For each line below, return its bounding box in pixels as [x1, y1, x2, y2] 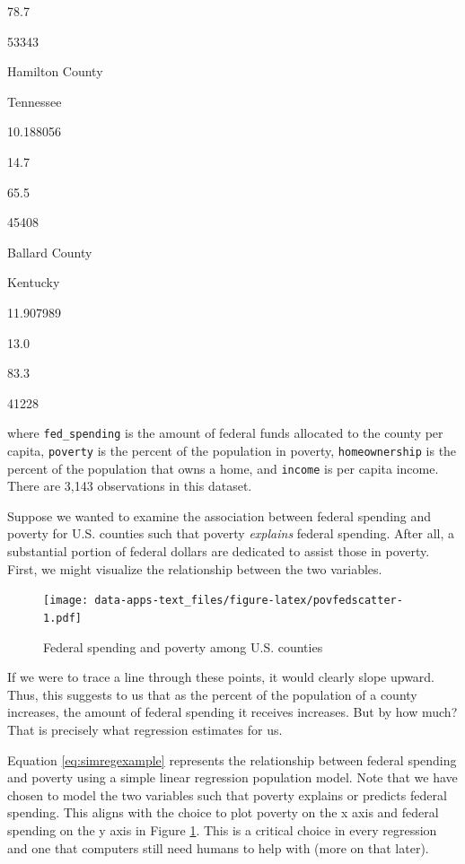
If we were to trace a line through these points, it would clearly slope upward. [7, 668, 435, 686]
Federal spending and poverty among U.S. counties [43, 637, 323, 656]
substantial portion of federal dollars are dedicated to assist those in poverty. [7, 542, 430, 561]
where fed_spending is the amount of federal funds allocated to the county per [7, 423, 443, 442]
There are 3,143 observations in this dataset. [7, 476, 252, 495]
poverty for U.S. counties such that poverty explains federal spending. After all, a [7, 524, 454, 543]
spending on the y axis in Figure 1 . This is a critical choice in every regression [7, 820, 437, 839]
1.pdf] [43, 611, 82, 624]
